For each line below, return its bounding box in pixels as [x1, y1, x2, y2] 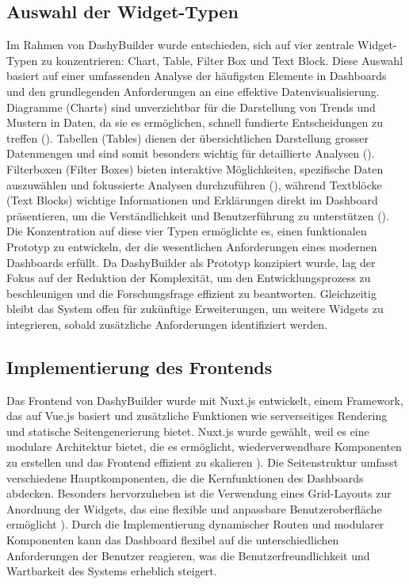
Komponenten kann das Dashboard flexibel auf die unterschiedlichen [6, 532, 339, 548]
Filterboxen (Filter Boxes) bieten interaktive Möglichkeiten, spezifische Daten [6, 160, 384, 177]
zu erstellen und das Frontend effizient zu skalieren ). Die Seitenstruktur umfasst [6, 454, 399, 471]
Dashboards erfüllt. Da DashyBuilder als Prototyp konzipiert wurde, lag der [6, 254, 376, 270]
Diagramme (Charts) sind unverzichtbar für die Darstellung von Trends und [6, 98, 376, 115]
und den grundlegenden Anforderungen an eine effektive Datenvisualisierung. [6, 82, 380, 99]
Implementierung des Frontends [6, 354, 273, 379]
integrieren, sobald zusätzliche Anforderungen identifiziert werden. [6, 315, 327, 332]
